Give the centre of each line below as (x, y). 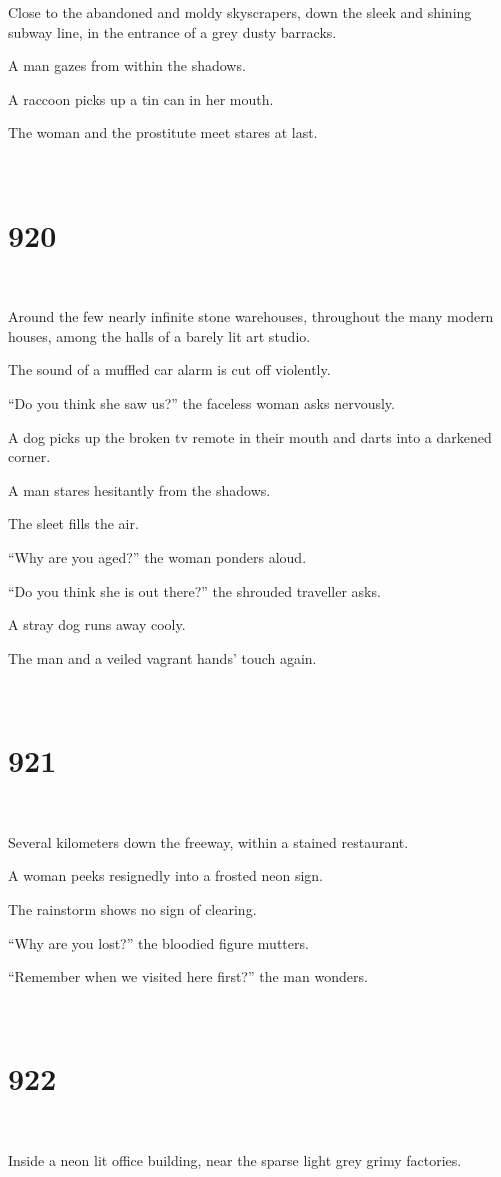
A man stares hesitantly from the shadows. (139, 489)
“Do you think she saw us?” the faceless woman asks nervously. (201, 403)
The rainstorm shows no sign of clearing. (132, 908)
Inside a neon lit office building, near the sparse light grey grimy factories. (235, 1160)
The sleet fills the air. (73, 523)
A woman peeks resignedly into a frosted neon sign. (165, 875)
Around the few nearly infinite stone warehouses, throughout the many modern (251, 316)
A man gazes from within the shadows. (127, 65)
